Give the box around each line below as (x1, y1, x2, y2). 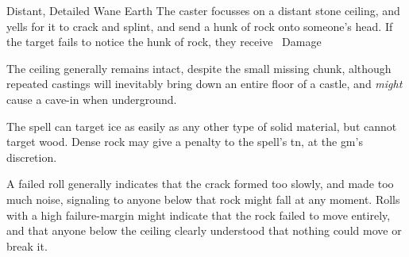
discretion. (6, 148, 57, 165)
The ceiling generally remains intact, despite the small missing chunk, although (6, 59, 392, 76)
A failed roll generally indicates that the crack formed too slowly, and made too (6, 175, 394, 192)
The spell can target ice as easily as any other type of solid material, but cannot (6, 117, 397, 134)
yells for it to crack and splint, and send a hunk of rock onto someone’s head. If (6, 17, 393, 34)
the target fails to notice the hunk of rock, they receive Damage (6, 33, 322, 50)
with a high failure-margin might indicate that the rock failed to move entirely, (6, 206, 391, 223)
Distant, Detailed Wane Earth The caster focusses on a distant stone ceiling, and (6, 2, 400, 18)
